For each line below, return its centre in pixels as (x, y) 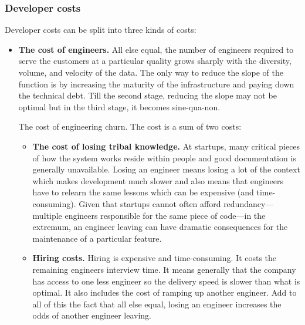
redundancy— (249, 203)
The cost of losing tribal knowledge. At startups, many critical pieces (166, 146)
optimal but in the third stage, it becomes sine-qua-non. (119, 106)
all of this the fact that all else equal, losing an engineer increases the (157, 304)
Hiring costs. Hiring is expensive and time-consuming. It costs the (155, 258)
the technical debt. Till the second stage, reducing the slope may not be (148, 95)
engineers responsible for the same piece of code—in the (165, 215)
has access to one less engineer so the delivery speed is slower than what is (166, 281)
